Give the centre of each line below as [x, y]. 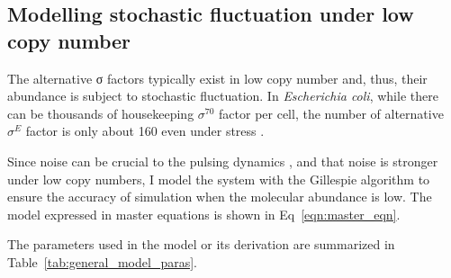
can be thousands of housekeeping [101, 113]
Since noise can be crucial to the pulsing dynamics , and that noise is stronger [223, 161]
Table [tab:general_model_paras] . [102, 261]
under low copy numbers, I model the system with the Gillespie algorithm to [219, 179]
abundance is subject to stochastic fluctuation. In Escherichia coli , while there [223, 96]
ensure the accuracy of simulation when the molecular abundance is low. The [220, 197]
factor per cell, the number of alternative [331, 113]
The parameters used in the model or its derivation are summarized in [201, 244]
